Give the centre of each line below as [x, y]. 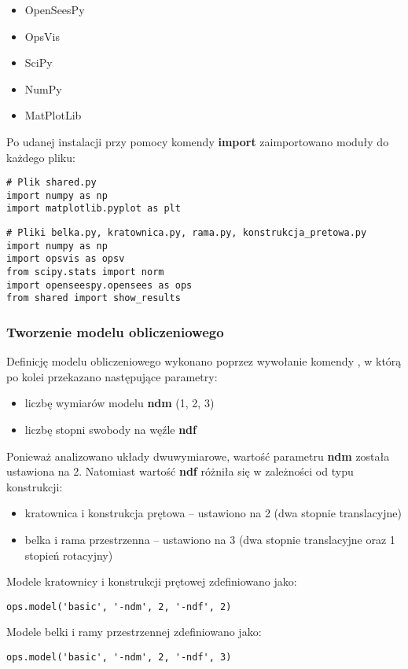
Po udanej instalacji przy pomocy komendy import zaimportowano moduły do [198, 141]
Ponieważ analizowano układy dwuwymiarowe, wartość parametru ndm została [198, 456]
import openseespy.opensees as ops [99, 285]
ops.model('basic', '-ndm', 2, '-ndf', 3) [119, 658]
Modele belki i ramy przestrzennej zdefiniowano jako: [134, 632]
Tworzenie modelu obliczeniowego [115, 331]
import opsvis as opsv [66, 259]
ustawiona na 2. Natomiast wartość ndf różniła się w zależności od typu [180, 471]
